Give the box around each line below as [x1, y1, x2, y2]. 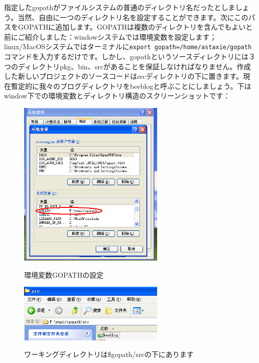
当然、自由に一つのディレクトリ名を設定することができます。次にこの [18, 12, 248, 22]
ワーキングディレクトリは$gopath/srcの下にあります [24, 349, 194, 359]
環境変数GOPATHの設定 [24, 269, 104, 280]
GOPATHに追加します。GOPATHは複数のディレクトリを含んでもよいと [18, 22, 253, 32]
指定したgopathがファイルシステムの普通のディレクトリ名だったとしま [4, 2, 235, 12]
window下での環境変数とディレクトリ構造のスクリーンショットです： [4, 90, 230, 101]
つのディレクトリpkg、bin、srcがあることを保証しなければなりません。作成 [4, 61, 251, 71]
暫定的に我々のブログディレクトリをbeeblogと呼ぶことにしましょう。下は [11, 80, 251, 91]
